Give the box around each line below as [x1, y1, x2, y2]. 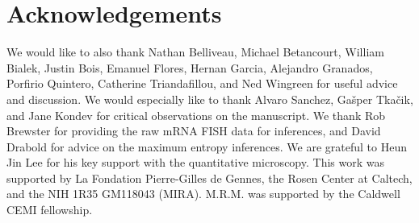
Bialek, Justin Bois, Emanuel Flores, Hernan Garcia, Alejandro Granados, [6, 59, 373, 76]
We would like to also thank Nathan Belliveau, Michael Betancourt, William [6, 43, 384, 60]
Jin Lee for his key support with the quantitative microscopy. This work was [6, 154, 384, 171]
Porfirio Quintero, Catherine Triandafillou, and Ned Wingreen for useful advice [6, 75, 398, 92]
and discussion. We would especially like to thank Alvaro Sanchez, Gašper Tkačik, [6, 90, 413, 107]
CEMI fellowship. [6, 201, 93, 218]
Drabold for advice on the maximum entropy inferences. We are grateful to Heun [6, 138, 407, 155]
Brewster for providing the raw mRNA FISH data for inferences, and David [6, 122, 381, 139]
